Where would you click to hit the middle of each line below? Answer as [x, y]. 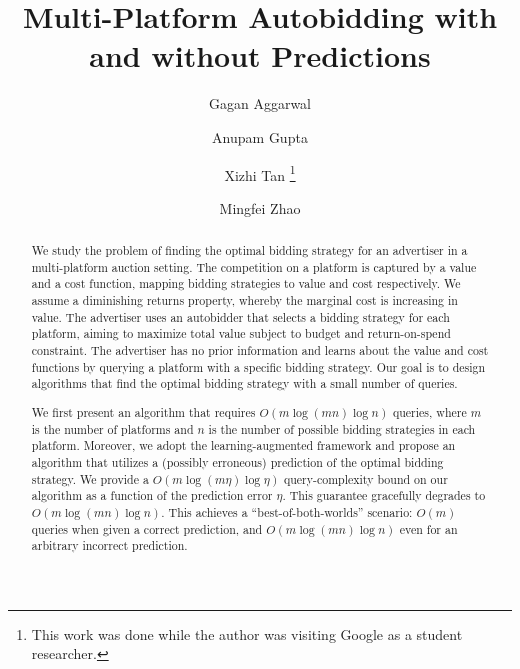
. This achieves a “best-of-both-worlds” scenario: [287, 511]
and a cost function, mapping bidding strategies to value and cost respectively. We [246, 283]
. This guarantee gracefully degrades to [384, 495]
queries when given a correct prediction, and [147, 528]
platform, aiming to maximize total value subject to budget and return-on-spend [241, 333]
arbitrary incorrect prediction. [109, 545]
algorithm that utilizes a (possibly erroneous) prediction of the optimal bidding [237, 461]
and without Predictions [260, 55]
